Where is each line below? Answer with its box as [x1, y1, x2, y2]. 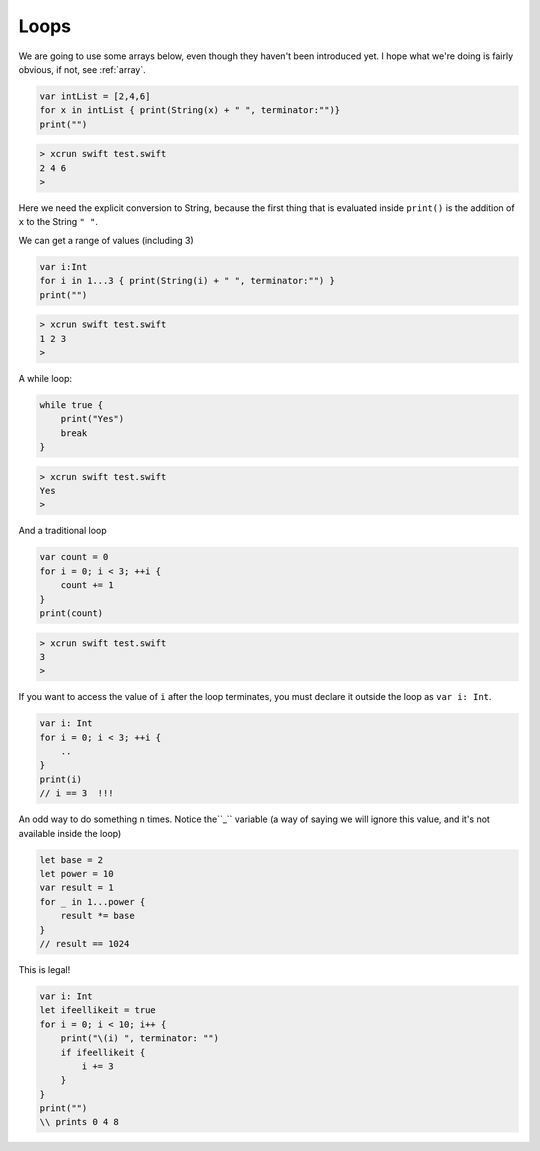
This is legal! [18, 963, 71, 975]
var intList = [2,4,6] [39, 90, 151, 102]
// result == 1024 [39, 938, 130, 949]
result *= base [60, 910, 135, 922]
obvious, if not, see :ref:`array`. [18, 63, 147, 75]
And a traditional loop [18, 525, 107, 537]
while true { [39, 399, 104, 410]
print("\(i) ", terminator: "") [60, 1033, 220, 1044]
